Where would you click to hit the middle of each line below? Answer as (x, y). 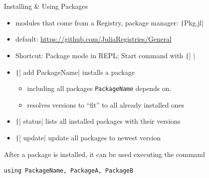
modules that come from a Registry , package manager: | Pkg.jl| (109, 22)
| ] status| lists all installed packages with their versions (98, 121)
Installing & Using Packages (46, 6)
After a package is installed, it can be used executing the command (104, 154)
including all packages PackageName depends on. (99, 88)
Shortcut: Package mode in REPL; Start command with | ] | (105, 55)
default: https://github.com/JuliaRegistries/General (94, 39)
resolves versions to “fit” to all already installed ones (105, 104)
